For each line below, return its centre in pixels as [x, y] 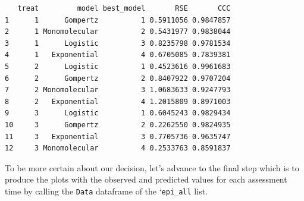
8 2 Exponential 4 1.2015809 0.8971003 [118, 101]
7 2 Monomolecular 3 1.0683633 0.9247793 [118, 90]
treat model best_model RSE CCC [124, 8]
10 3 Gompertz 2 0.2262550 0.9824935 [118, 125]
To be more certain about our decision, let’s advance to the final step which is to [152, 167]
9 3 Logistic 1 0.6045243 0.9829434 [118, 113]
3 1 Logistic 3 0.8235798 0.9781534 [118, 43]
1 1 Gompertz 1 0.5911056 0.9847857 [118, 20]
